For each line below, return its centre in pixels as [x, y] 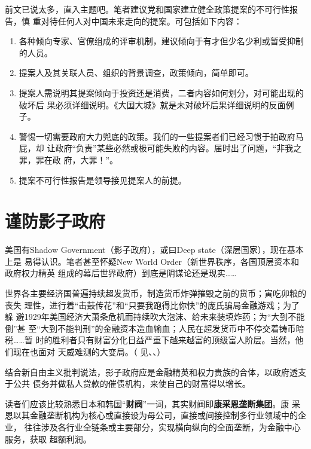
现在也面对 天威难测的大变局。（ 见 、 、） [89, 352]
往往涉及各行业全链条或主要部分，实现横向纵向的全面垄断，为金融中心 [162, 427]
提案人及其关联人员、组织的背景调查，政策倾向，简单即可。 [136, 73]
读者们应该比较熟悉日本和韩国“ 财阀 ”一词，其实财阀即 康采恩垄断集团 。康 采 [153, 403]
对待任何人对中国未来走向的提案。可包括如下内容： [141, 21]
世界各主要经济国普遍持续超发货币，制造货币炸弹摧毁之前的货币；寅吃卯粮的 [155, 293]
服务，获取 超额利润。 [48, 439]
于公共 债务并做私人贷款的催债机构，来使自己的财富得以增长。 [128, 384]
